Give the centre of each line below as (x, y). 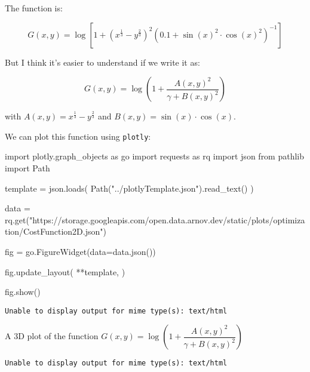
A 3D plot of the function (52, 336)
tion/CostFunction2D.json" (54, 231)
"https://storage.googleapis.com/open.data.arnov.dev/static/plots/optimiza (167, 219)
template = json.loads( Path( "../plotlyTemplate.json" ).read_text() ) (129, 188)
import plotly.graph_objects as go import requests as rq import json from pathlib (155, 156)
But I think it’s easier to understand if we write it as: (102, 62)
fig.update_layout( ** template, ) (65, 271)
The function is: (34, 8)
